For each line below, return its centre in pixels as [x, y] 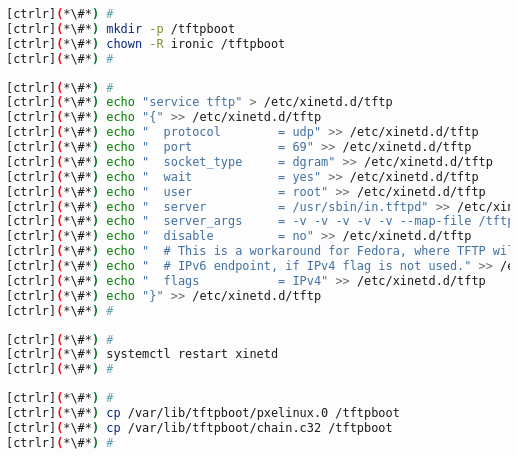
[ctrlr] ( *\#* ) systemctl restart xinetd [142, 354]
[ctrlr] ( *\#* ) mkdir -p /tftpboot [121, 28]
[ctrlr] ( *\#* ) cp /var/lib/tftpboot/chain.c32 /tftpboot [199, 427]
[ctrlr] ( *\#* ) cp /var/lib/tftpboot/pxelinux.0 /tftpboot [203, 413]
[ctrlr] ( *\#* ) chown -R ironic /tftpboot [146, 43]
